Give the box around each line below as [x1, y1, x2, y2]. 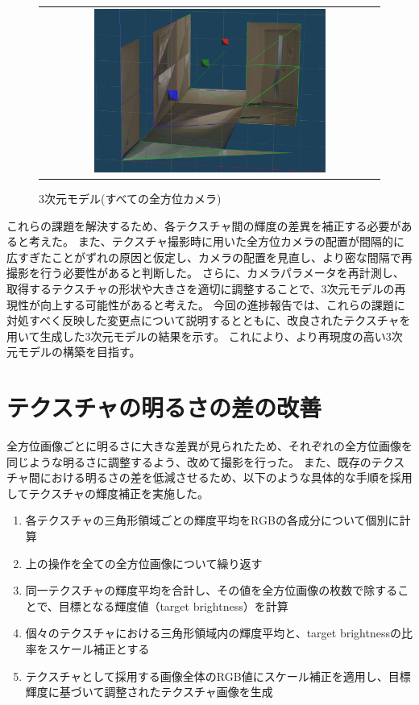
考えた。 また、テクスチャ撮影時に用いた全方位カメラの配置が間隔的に [28, 233, 405, 250]
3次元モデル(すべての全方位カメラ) [39, 190, 222, 207]
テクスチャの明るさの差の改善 [6, 391, 322, 424]
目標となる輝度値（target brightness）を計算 [58, 597, 288, 614]
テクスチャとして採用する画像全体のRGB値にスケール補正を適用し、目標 [25, 667, 411, 684]
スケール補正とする [48, 641, 150, 657]
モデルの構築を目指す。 [17, 343, 141, 360]
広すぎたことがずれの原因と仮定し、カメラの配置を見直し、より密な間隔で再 [6, 248, 413, 265]
